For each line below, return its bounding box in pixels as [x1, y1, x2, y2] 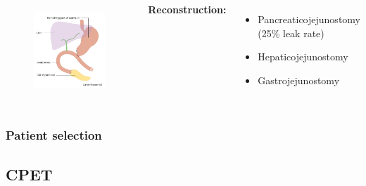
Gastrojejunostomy [258, 72, 340, 87]
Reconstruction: [148, 2, 227, 16]
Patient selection [6, 126, 102, 144]
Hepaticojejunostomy [258, 49, 348, 64]
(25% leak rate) [258, 25, 324, 40]
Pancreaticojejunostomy [258, 12, 360, 26]
